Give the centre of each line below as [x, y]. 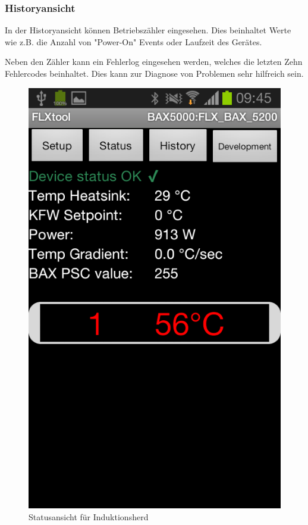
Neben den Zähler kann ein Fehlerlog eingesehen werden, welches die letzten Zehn [154, 62]
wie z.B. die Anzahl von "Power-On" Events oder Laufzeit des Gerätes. [133, 41]
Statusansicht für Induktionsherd [89, 516]
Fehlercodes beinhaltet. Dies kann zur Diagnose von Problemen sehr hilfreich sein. [154, 73]
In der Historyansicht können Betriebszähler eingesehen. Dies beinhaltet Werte [148, 30]
